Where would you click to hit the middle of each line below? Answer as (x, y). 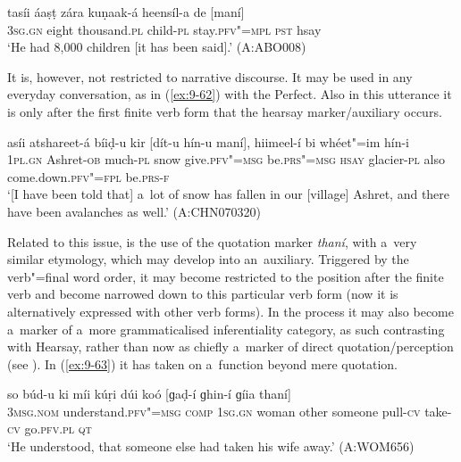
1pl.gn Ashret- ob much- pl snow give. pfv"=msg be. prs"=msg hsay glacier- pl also (226, 159)
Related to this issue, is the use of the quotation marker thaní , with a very (212, 241)
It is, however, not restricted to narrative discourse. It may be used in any (210, 76)
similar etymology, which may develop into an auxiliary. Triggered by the (208, 259)
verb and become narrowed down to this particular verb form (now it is (203, 294)
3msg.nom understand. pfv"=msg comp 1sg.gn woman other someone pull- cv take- (230, 411)
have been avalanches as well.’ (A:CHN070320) (134, 211)
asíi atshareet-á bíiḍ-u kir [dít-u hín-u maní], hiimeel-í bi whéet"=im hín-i (209, 141)
